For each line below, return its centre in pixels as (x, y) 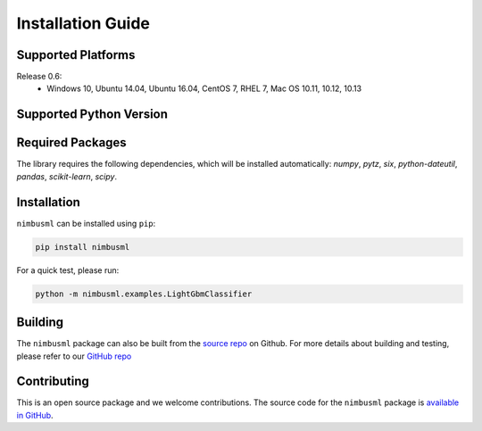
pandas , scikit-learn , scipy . (67, 176)
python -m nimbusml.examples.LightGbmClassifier (144, 294)
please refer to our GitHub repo (74, 356)
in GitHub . (35, 415)
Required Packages (71, 143)
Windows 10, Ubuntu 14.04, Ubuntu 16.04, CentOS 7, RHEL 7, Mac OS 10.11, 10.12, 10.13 (204, 88)
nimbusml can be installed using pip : (86, 223)
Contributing (53, 381)
